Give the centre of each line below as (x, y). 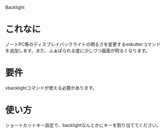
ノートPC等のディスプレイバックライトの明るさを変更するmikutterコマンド (83, 44)
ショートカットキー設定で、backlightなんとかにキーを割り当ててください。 (83, 125)
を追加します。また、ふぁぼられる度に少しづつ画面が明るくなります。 (78, 51)
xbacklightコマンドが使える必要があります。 (51, 87)
